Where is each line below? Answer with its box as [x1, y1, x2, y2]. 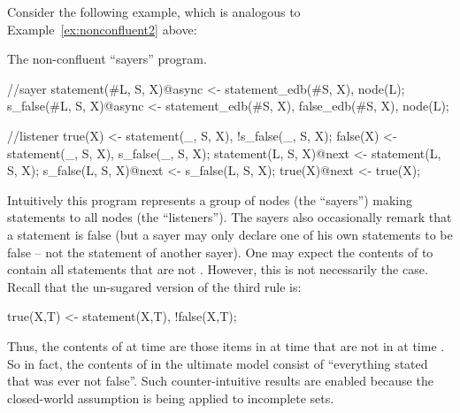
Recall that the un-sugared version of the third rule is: [7, 277, 302, 295]
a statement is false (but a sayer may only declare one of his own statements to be [7, 225, 453, 243]
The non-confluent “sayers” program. [7, 50, 207, 68]
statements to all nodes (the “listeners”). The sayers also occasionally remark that [7, 208, 452, 226]
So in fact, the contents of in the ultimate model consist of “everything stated [7, 354, 428, 372]
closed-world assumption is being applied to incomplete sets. [7, 388, 334, 407]
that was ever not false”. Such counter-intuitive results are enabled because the [7, 371, 433, 390]
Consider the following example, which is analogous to [7, 3, 301, 20]
